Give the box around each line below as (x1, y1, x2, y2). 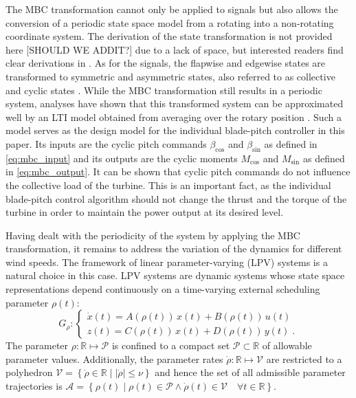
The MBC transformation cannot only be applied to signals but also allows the (5, 2, 338, 16)
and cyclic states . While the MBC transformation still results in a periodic (5, 82, 322, 97)
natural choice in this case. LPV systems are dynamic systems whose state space (5, 268, 345, 283)
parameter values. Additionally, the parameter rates (5, 351, 223, 366)
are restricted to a (266, 351, 342, 366)
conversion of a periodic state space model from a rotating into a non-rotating (5, 15, 334, 30)
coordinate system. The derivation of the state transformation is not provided (5, 29, 333, 43)
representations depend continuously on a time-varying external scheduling (5, 282, 320, 296)
